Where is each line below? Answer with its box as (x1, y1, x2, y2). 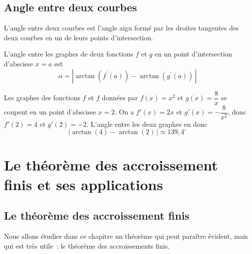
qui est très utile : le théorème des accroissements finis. (4, 240, 170, 251)
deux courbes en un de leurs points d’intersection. (4, 32, 153, 42)
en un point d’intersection (154, 49, 232, 59)
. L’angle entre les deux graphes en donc (86, 118, 207, 129)
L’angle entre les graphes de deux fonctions (4, 49, 133, 59)
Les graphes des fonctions (4, 92, 80, 103)
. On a (115, 107, 134, 117)
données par (101, 92, 138, 103)
